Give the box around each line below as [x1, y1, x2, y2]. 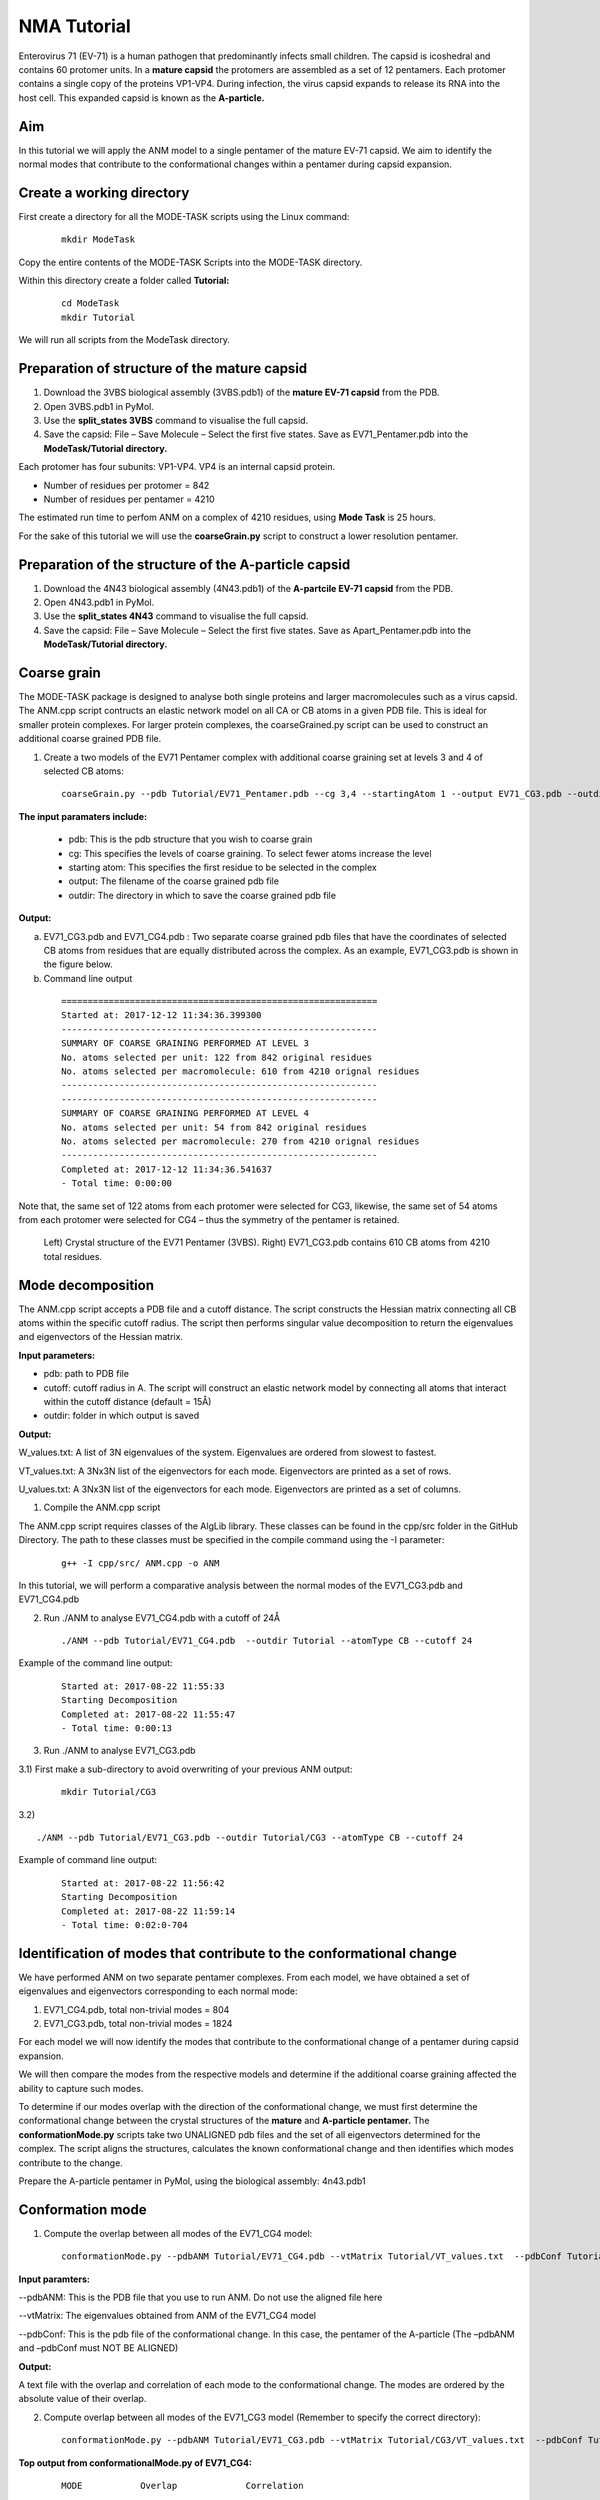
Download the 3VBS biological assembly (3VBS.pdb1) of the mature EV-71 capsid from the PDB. [43, 386, 440, 399]
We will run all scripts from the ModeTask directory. [18, 334, 230, 346]
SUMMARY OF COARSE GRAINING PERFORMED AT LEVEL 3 [61, 1038, 310, 1049]
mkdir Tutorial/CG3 [61, 1786, 157, 1798]
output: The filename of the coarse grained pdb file [68, 875, 280, 887]
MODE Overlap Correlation [61, 2480, 304, 2491]
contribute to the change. [18, 2156, 124, 2169]
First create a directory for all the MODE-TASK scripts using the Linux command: [18, 210, 350, 222]
